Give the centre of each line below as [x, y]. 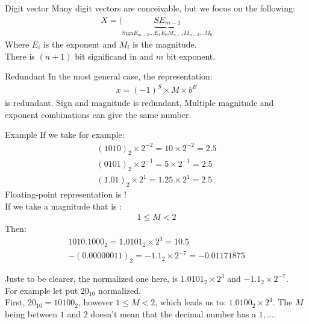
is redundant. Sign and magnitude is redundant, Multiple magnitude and [139, 103]
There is [20, 56]
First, [15, 302]
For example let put [42, 290]
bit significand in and [114, 56]
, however [95, 302]
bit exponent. [191, 56]
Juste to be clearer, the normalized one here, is [92, 279]
